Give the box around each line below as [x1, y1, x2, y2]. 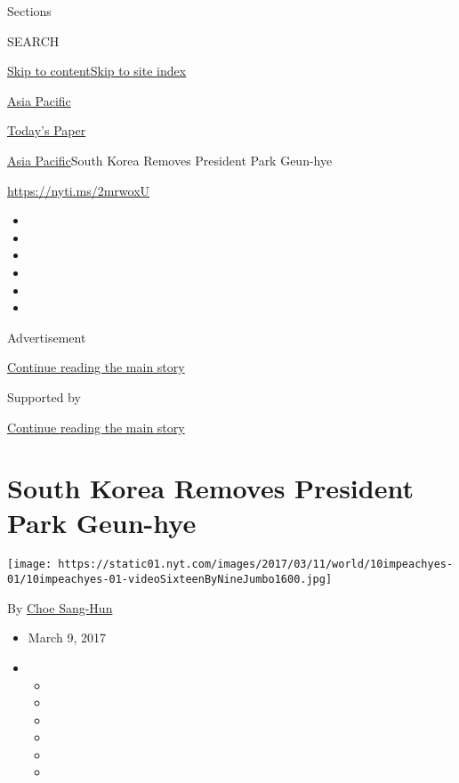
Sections [7, 2, 52, 20]
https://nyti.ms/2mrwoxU [7, 181, 150, 199]
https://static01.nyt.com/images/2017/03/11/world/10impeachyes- [58, 558, 454, 571]
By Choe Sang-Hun [7, 598, 113, 617]
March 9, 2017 [28, 628, 106, 647]
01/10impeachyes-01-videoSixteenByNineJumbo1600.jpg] [7, 573, 333, 586]
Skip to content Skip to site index [7, 61, 187, 80]
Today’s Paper [7, 121, 86, 140]
